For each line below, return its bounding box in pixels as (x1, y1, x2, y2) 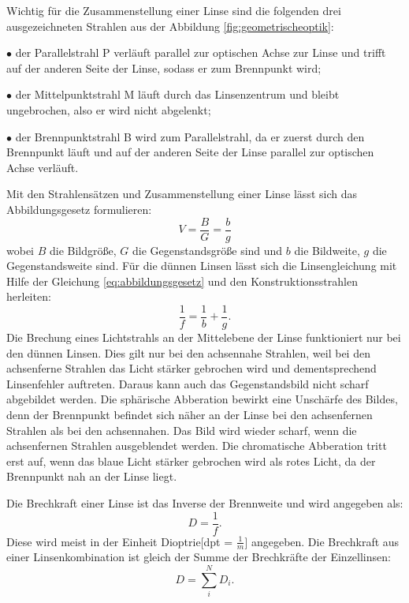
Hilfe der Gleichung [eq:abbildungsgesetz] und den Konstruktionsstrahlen (6, 272, 358, 289)
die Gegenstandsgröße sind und (132, 242, 283, 258)
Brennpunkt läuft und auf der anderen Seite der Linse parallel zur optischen (6, 144, 374, 160)
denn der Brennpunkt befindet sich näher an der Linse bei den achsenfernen (6, 406, 373, 422)
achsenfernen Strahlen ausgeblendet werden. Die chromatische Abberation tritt (6, 437, 387, 454)
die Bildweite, (294, 242, 360, 258)
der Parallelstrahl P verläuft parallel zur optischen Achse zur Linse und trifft (15, 44, 386, 61)
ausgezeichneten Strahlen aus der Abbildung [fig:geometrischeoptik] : (6, 17, 334, 34)
